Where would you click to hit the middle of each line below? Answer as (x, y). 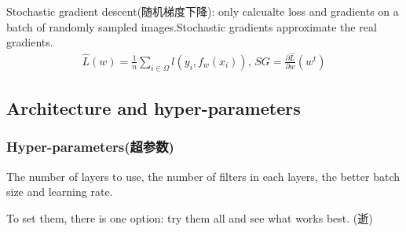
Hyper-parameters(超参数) (90, 147)
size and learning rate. (60, 191)
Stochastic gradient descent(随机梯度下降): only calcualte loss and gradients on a (203, 11)
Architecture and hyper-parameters (154, 108)
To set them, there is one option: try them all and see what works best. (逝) (190, 217)
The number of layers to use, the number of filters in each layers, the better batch (203, 176)
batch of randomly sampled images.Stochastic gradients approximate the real (192, 26)
